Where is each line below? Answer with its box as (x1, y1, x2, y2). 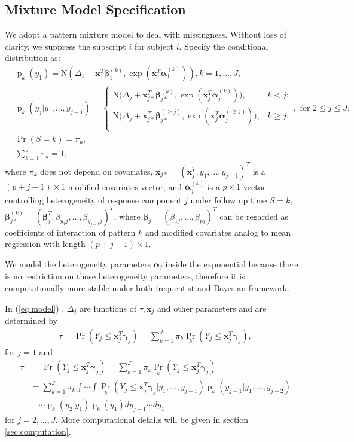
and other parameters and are (157, 301, 267, 314)
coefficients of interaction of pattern (5, 225, 136, 238)
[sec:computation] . (5, 425, 71, 437)
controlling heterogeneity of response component (5, 193, 182, 206)
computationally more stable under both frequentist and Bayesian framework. (5, 282, 289, 294)
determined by (5, 314, 57, 327)
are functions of (80, 301, 137, 314)
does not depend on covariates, (40, 164, 153, 177)
